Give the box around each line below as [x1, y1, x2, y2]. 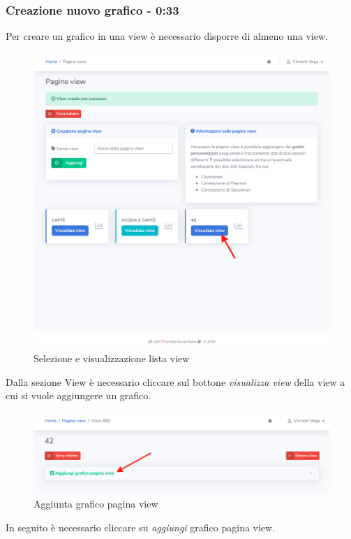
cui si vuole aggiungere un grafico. [6, 388, 151, 403]
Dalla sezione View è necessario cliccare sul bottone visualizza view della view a [6, 374, 345, 389]
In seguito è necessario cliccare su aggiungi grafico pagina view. [6, 519, 276, 534]
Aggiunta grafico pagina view [33, 496, 158, 511]
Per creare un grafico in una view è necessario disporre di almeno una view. [6, 29, 328, 43]
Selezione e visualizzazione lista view [33, 351, 190, 366]
